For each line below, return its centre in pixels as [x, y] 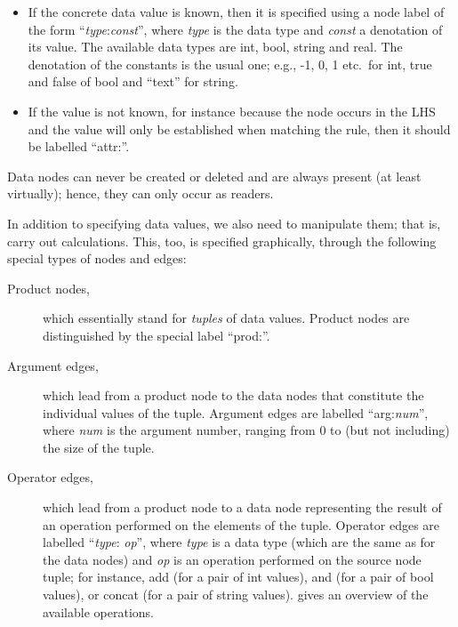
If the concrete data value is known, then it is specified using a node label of [236, 12]
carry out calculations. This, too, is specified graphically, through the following [222, 241]
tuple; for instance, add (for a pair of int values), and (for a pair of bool [238, 577]
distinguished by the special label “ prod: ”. [157, 335]
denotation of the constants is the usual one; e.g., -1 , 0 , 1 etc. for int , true [230, 64]
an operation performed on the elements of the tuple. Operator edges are [241, 524]
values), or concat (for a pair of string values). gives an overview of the [236, 595]
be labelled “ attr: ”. [79, 146]
